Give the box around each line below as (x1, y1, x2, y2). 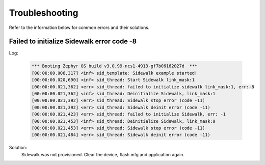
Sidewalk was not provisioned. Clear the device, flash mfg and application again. (21, 151, 185, 157)
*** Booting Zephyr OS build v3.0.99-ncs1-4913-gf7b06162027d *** (31, 63, 198, 69)
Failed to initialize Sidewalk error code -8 (9, 37, 137, 46)
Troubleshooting (9, 7, 79, 18)
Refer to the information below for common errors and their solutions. (9, 25, 150, 30)
